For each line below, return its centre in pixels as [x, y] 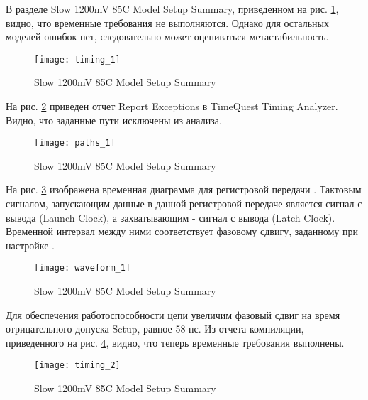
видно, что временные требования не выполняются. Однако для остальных [167, 22]
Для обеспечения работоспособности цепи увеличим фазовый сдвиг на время [173, 314]
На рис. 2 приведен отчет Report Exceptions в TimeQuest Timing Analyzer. [172, 106]
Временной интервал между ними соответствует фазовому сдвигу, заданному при [182, 231]
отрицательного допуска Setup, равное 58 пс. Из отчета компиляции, [155, 329]
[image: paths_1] [75, 143]
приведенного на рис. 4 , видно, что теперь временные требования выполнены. [175, 342]
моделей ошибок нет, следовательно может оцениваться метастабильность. [167, 37]
